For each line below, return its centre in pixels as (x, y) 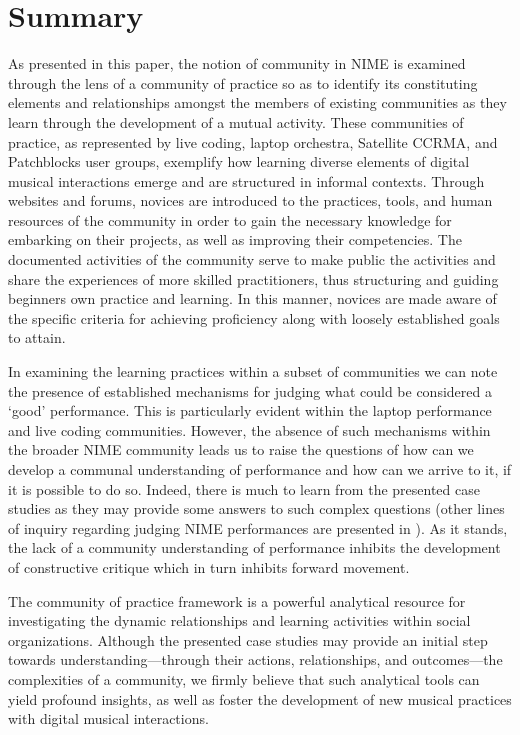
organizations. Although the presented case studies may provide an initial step (248, 639)
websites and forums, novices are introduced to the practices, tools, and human (250, 200)
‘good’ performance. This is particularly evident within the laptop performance (250, 410)
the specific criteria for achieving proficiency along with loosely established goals (254, 317)
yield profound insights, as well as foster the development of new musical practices (260, 698)
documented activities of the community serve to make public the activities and (252, 259)
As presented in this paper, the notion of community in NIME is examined (237, 63)
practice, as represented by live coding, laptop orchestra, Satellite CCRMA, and (253, 141)
